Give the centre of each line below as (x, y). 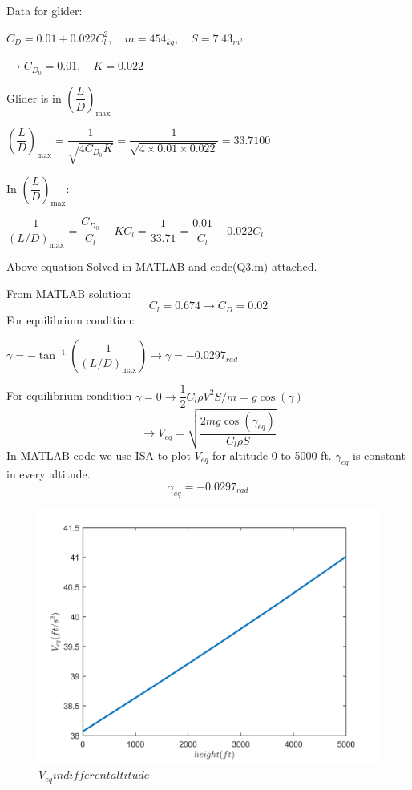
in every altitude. (48, 474)
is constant (379, 455)
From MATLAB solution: (69, 293)
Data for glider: (44, 10)
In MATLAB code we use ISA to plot (99, 455)
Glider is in (34, 97)
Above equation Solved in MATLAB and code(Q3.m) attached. (162, 266)
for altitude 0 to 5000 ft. (272, 455)
